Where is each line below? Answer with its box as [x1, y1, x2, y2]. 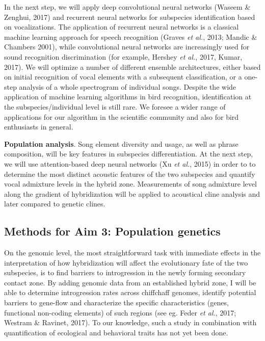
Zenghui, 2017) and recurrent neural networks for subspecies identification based [4, 11, 255, 22]
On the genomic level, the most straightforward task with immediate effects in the [4, 247, 261, 258]
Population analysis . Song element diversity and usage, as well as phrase [4, 138, 238, 149]
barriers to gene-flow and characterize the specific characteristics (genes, [4, 297, 229, 308]
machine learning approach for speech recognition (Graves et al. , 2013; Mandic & [4, 31, 257, 42]
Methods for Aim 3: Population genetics [4, 223, 221, 239]
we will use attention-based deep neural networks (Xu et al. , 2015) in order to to [4, 158, 256, 169]
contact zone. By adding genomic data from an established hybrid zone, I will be [4, 277, 256, 287]
